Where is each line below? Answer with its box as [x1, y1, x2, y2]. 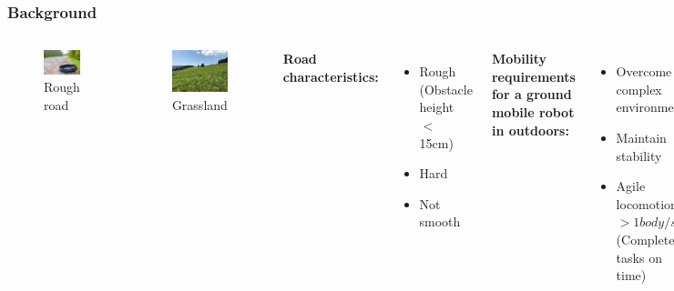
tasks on [616, 247, 662, 266]
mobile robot [491, 103, 575, 121]
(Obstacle [419, 79, 473, 98]
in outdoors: [491, 120, 569, 139]
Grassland [171, 95, 228, 114]
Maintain [616, 128, 667, 146]
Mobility [491, 49, 546, 68]
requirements [491, 66, 576, 85]
